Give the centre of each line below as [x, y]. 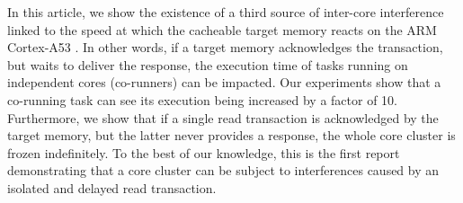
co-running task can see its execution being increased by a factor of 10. [203, 99]
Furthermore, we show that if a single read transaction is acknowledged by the [223, 117]
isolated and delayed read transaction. [112, 187]
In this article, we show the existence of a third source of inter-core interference [226, 12]
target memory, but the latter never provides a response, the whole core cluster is [231, 135]
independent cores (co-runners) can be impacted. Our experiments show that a [224, 82]
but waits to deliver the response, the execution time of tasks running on [208, 64]
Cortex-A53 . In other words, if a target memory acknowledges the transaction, [225, 47]
